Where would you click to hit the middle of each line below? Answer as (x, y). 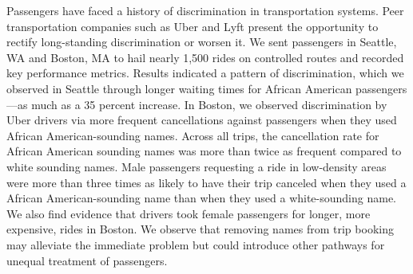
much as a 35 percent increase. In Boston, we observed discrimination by (209, 104)
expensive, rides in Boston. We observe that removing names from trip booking (200, 229)
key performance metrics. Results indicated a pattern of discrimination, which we (205, 73)
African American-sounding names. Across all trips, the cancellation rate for (193, 135)
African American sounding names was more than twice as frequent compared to (204, 151)
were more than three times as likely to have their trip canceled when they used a (206, 182)
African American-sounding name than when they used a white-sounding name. (201, 198)
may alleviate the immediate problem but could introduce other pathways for (196, 244)
